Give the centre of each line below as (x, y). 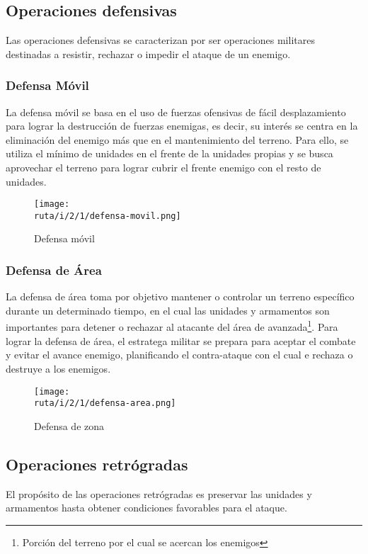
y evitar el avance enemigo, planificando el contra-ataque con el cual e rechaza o (179, 355)
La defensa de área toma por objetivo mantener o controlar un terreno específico (180, 296)
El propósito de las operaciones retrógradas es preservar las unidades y (159, 493)
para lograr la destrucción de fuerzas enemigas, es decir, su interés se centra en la (182, 126)
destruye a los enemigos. (58, 368)
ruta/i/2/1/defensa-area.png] (105, 403)
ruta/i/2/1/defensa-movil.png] (108, 216)
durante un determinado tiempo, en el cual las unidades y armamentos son (168, 310)
